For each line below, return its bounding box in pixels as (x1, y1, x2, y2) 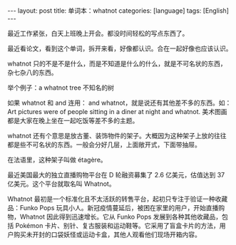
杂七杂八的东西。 (7, 68, 58, 76)
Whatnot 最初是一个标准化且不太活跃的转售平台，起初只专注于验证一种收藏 (7, 194, 228, 203)
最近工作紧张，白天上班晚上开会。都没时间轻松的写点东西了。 (7, 29, 189, 37)
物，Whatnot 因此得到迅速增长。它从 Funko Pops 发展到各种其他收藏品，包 (7, 212, 228, 221)
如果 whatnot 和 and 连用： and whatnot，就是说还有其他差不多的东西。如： (7, 98, 232, 107)
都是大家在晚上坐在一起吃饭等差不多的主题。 (7, 116, 139, 125)
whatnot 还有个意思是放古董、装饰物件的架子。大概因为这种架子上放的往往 (7, 132, 227, 140)
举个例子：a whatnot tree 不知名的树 (7, 83, 115, 92)
